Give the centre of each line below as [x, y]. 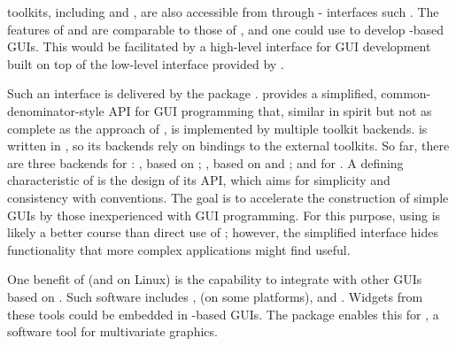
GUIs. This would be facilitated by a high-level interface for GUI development [219, 46]
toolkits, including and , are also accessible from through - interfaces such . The [223, 12]
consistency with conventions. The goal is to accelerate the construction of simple [228, 197]
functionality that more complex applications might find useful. [179, 249]
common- [406, 93]
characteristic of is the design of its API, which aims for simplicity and [199, 180]
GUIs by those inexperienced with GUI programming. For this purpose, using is [224, 215]
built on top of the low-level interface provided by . [146, 63]
